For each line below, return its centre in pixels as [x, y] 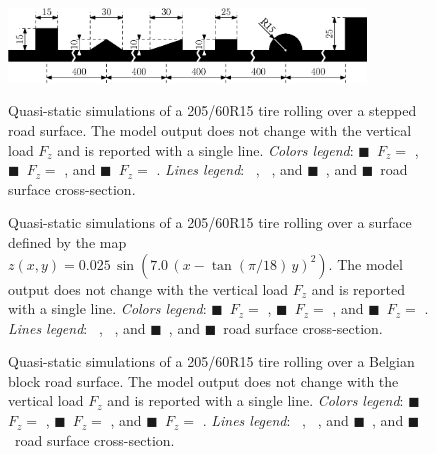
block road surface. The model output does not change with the [203, 380]
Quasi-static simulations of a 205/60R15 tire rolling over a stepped [212, 110]
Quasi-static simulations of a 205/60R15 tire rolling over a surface [210, 222]
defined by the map [67, 241]
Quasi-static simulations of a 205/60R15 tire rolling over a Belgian [211, 361]
